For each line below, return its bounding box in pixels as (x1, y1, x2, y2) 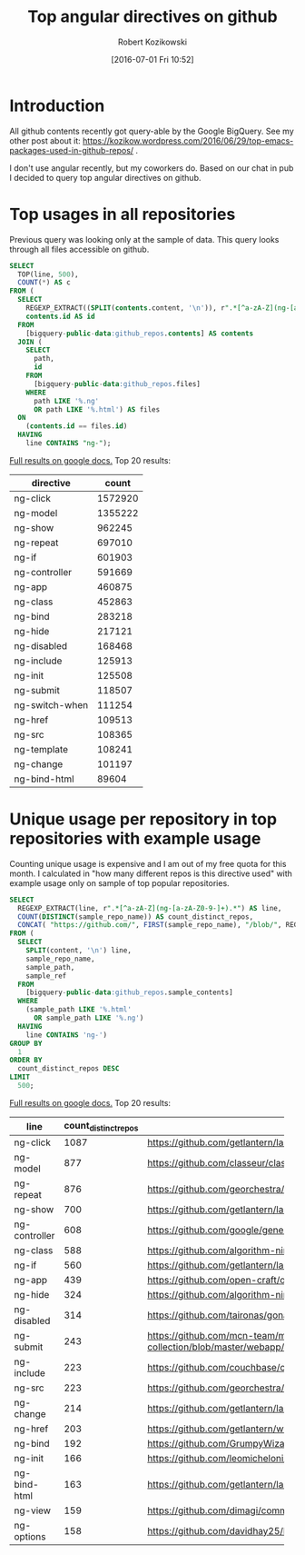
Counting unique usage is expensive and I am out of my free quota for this (9, 858, 287, 869)
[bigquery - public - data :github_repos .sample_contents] (25, 988, 233, 997)
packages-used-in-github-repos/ (9, 145, 134, 155)
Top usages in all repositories (9, 204, 236, 224)
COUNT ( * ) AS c (17, 278, 71, 287)
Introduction (9, 95, 105, 115)
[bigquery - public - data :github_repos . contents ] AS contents (25, 329, 254, 338)
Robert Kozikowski (117, 36, 188, 47)
